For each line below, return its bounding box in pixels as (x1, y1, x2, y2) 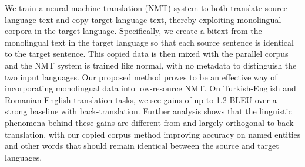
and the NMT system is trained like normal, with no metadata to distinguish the (5, 59, 297, 71)
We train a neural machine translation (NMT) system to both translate (5, 2, 262, 13)
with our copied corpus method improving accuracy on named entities (48, 128, 301, 140)
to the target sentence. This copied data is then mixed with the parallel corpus (5, 47, 289, 60)
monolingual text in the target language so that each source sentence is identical (5, 36, 294, 48)
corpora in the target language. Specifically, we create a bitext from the (5, 25, 262, 37)
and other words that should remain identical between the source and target (5, 139, 279, 152)
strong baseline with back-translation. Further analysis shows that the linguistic (5, 105, 292, 117)
